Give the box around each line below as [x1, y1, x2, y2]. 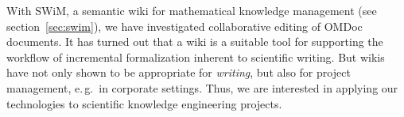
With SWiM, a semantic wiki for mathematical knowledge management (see [6, 2, 377, 18]
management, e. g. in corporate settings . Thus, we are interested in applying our [6, 79, 398, 96]
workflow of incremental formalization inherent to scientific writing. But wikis [6, 48, 385, 65]
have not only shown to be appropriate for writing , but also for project [6, 64, 351, 81]
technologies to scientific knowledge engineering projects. [6, 95, 282, 111]
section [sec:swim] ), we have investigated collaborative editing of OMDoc [6, 17, 363, 34]
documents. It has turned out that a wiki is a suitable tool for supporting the [6, 33, 383, 50]
